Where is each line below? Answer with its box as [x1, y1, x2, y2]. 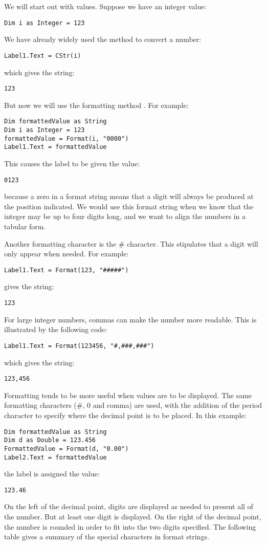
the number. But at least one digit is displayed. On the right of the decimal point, [4, 511, 261, 522]
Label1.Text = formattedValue [4, 143, 107, 151]
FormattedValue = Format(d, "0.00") [4, 445, 129, 452]
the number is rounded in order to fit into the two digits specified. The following [4, 521, 256, 532]
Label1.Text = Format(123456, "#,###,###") [4, 342, 154, 350]
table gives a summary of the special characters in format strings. [4, 531, 209, 542]
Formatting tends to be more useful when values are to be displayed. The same [4, 389, 252, 400]
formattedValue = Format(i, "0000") [4, 135, 129, 142]
